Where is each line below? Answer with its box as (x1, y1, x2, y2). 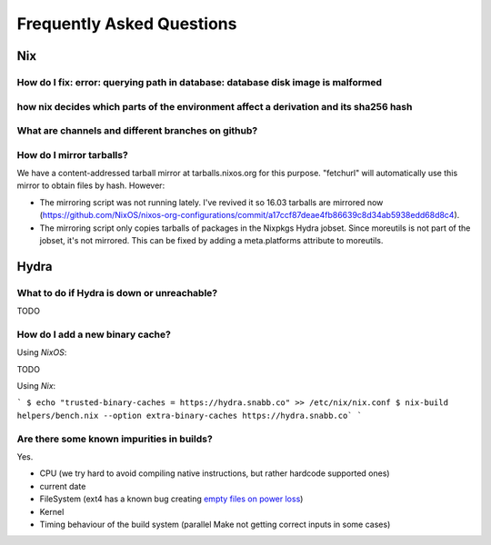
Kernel (39, 506, 65, 517)
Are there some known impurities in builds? (16, 432, 213, 445)
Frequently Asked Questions (16, 14, 237, 34)
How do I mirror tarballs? (16, 148, 129, 161)
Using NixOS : (16, 347, 67, 358)
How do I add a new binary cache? (16, 328, 172, 341)
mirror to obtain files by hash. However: (16, 180, 165, 191)
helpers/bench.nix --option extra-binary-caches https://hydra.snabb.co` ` (16, 410, 363, 421)
